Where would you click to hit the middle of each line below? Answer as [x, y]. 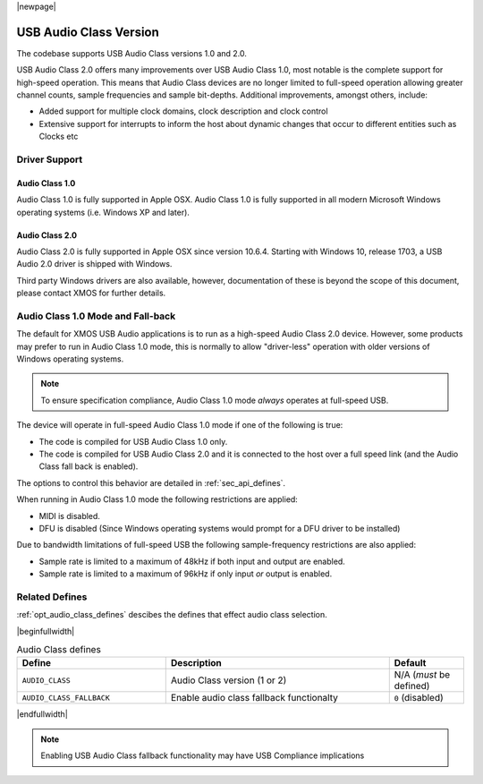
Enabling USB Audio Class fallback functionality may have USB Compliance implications [203, 755]
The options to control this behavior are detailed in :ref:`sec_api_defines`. [151, 482]
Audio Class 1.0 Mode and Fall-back [96, 316]
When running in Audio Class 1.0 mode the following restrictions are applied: [157, 499]
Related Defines [52, 597]
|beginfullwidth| [46, 631]
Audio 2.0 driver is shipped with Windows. [94, 264]
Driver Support [50, 159]
